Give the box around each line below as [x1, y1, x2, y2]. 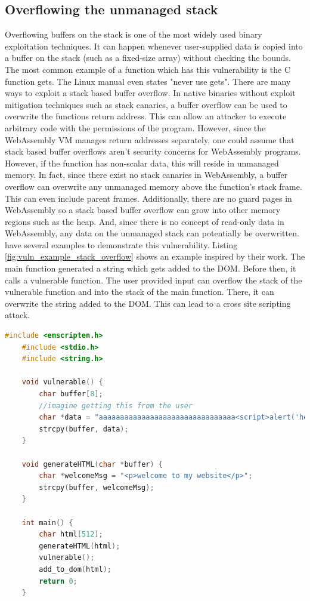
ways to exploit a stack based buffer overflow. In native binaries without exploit [5, 87, 296, 99]
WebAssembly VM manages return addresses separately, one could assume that [5, 133, 294, 146]
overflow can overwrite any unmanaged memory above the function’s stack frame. [5, 180, 302, 192]
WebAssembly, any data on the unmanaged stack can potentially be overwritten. [5, 227, 299, 239]
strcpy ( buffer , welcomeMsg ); [39, 483, 154, 492]
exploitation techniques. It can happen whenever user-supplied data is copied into [5, 39, 303, 52]
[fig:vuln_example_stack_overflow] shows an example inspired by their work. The [5, 250, 305, 263]
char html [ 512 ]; [39, 530, 103, 539]
